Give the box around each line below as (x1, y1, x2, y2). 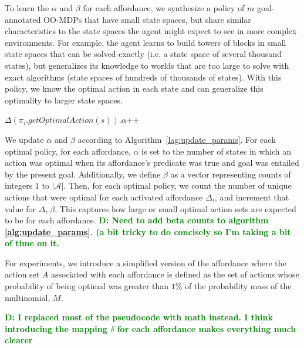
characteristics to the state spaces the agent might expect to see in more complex (5, 25, 297, 37)
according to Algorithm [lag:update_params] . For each (77, 133, 276, 145)
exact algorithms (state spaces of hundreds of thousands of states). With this (5, 71, 282, 83)
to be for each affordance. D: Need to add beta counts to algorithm (5, 214, 269, 226)
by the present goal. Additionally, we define (5, 168, 161, 180)
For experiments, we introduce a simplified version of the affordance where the (5, 256, 286, 269)
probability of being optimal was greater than (5, 280, 169, 292)
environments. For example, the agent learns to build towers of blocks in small (5, 36, 286, 48)
